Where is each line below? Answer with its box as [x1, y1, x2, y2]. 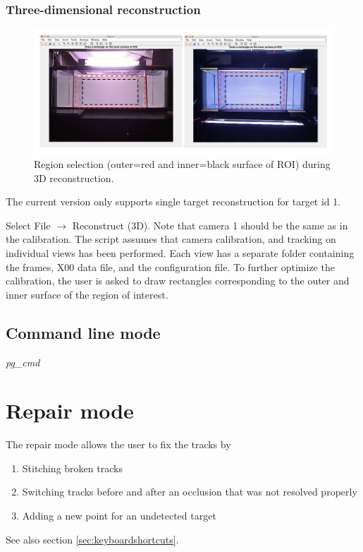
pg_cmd [6, 354, 40, 369]
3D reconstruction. [34, 170, 114, 185]
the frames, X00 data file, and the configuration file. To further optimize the [6, 259, 335, 274]
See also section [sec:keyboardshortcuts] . [6, 532, 179, 546]
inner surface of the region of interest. [6, 287, 168, 301]
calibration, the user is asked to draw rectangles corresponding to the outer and [6, 273, 350, 288]
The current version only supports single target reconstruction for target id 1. [6, 194, 341, 209]
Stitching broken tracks [22, 460, 123, 475]
